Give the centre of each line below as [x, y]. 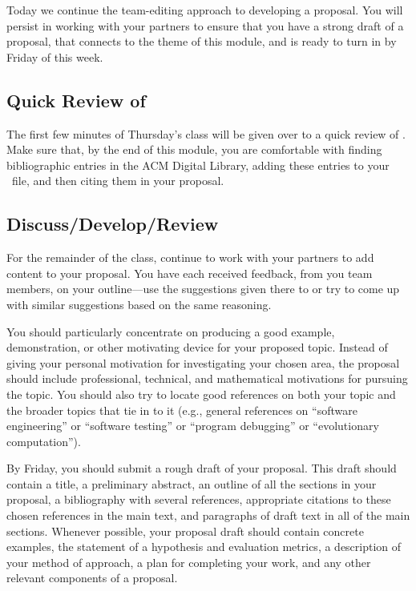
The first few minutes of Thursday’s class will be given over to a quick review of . [206, 133]
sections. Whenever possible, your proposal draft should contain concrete [185, 531]
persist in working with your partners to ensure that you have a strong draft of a [205, 25]
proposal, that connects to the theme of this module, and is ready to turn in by [202, 41]
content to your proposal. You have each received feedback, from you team [190, 273]
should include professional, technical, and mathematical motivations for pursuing [207, 378]
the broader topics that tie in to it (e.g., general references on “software [182, 410]
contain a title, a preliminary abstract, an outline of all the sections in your [192, 483]
